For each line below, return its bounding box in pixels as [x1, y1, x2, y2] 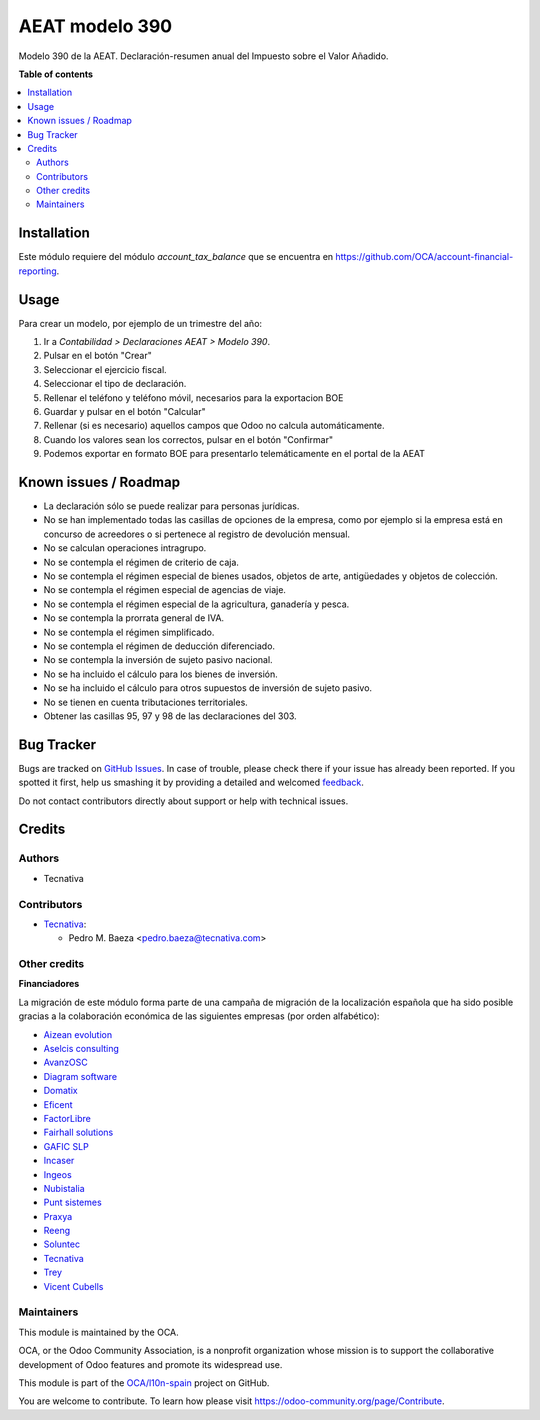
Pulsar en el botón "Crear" [43, 350, 152, 362]
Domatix [43, 1085, 79, 1097]
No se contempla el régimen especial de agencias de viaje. [43, 584, 287, 596]
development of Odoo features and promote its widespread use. [18, 1358, 283, 1370]
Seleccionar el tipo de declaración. [43, 378, 187, 390]
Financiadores [18, 978, 80, 990]
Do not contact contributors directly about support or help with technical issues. [18, 795, 349, 807]
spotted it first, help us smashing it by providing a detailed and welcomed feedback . [18, 776, 365, 789]
